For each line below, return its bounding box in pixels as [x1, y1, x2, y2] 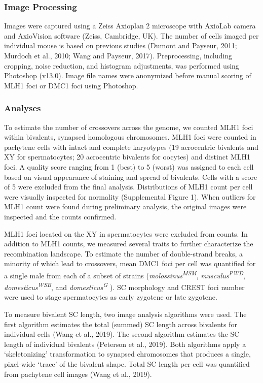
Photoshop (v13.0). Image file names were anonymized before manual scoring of [4, 70, 251, 81]
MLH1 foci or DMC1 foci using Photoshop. [4, 80, 138, 90]
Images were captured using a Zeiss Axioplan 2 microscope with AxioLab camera [4, 20, 256, 31]
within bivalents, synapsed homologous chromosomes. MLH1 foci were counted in [4, 132, 256, 142]
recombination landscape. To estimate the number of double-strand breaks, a [4, 248, 243, 259]
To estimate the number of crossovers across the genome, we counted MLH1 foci [4, 121, 253, 132]
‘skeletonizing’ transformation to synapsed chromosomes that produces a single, [4, 348, 251, 359]
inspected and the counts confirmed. [4, 211, 117, 221]
